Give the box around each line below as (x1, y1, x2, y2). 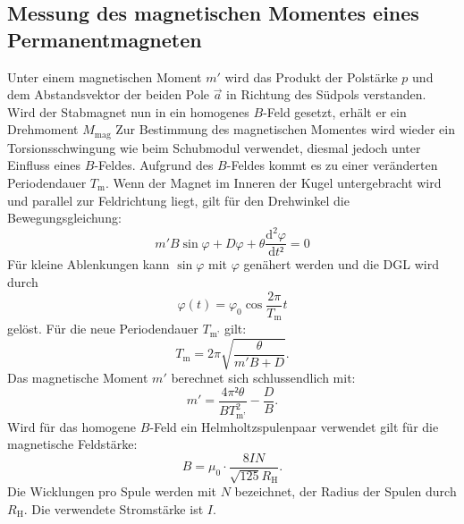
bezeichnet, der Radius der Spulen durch (234, 482, 457, 501)
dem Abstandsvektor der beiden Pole (7, 85, 209, 104)
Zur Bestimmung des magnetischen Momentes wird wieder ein (115, 120, 455, 139)
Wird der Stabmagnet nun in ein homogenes (7, 102, 249, 121)
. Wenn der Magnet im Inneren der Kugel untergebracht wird (105, 173, 442, 192)
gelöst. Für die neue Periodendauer (7, 319, 198, 338)
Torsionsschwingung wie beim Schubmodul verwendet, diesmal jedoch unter (7, 138, 421, 156)
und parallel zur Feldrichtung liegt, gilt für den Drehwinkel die (7, 190, 350, 209)
